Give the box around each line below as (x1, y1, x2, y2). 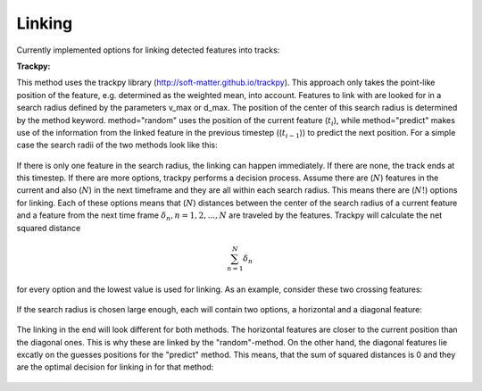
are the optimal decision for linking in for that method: (16, 362, 214, 372)
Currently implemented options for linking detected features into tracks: (16, 45, 280, 55)
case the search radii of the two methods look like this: (16, 139, 218, 151)
